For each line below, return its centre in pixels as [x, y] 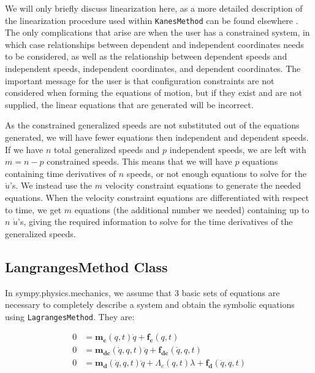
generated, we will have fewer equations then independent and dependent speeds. [157, 137]
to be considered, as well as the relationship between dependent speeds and [146, 56]
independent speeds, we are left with [238, 149]
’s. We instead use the [51, 185]
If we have [24, 149]
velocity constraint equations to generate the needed [203, 185]
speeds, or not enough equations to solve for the [216, 173]
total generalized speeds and [107, 149]
